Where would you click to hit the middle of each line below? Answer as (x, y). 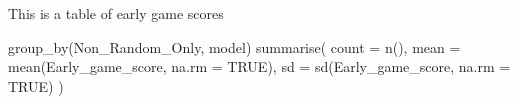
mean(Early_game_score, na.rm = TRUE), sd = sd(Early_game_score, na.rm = (259, 66)
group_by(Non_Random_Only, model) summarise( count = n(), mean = (234, 46)
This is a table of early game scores (116, 13)
